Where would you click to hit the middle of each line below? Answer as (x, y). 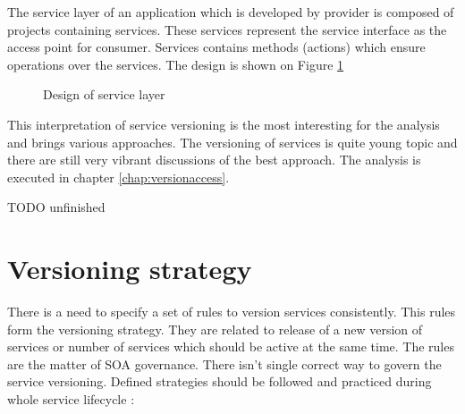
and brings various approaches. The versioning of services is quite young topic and (232, 142)
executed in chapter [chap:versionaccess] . (118, 177)
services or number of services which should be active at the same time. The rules (231, 346)
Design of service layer (104, 94)
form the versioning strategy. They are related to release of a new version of (215, 329)
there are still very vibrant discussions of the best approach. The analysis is (214, 160)
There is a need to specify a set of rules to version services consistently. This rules (232, 312)
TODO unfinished (56, 207)
